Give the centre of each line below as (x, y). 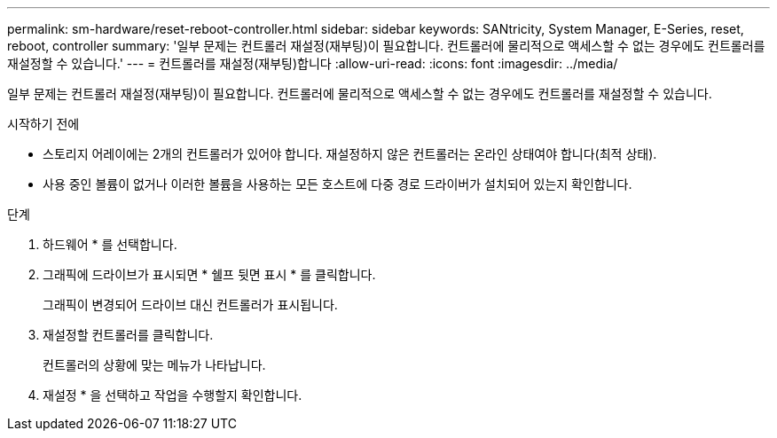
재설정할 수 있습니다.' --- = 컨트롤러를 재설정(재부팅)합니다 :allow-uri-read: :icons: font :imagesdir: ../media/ (313, 63)
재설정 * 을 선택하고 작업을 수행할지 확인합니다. (173, 395)
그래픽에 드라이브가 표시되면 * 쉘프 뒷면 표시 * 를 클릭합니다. (209, 274)
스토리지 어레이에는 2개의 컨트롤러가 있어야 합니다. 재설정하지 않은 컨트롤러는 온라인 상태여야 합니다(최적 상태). (350, 154)
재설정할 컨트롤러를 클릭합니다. (128, 335)
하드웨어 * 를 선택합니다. (110, 244)
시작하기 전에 (43, 124)
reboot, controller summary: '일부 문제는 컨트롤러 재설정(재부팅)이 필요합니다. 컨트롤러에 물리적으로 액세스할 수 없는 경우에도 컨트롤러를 (386, 46)
